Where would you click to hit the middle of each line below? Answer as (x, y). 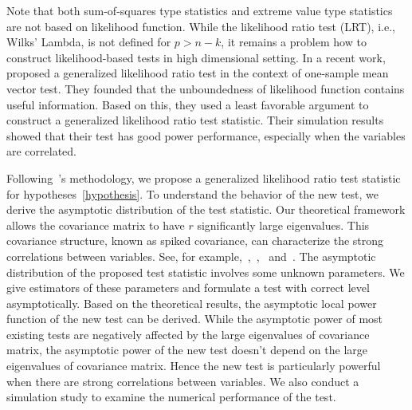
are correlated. (42, 151)
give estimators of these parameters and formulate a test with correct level (188, 288)
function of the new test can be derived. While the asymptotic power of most (195, 319)
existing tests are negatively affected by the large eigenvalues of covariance (188, 334)
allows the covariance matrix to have (96, 225)
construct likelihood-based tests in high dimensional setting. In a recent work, (196, 57)
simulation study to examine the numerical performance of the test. (171, 397)
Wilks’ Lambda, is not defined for (89, 42)
